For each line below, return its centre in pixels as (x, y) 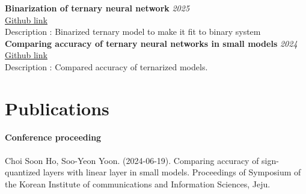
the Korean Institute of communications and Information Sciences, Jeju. (138, 184)
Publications (57, 108)
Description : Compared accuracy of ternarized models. (106, 66)
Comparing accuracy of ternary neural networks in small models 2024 (151, 43)
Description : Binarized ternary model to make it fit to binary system (133, 32)
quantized (23, 172)
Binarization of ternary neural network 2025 (97, 8)
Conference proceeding (53, 137)
